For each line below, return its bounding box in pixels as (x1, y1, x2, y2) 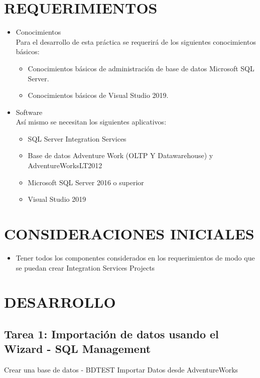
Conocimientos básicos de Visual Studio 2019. (28, 90, 169, 100)
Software (16, 106, 43, 117)
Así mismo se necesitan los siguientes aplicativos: (16, 116, 167, 127)
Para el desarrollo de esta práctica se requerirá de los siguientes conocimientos (16, 36, 256, 47)
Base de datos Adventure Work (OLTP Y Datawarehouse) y (28, 150, 213, 161)
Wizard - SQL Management (4, 341, 151, 356)
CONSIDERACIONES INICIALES (4, 223, 254, 244)
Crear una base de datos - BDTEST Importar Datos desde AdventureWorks (4, 364, 238, 375)
